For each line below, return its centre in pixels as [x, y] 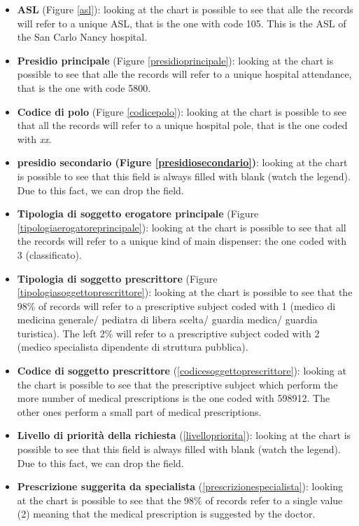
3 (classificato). [49, 254]
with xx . [34, 139]
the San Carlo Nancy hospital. [82, 37]
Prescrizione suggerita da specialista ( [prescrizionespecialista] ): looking [180, 486]
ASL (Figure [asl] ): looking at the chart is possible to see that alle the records [185, 9]
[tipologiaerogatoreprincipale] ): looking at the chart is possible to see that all [182, 227]
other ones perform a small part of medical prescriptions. [139, 411]
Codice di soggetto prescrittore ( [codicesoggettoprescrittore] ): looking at [182, 371]
